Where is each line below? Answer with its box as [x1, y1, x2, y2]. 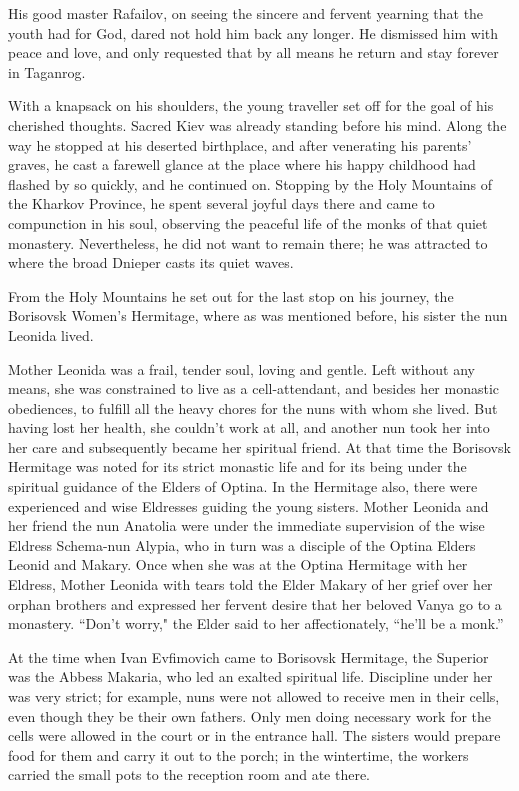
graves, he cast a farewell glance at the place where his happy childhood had [8, 154, 476, 175]
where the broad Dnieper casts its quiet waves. [8, 252, 294, 273]
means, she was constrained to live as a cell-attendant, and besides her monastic [8, 378, 500, 399]
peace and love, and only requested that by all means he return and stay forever [8, 42, 499, 63]
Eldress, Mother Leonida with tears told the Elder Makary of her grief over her [8, 574, 493, 595]
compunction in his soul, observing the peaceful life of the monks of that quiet [8, 212, 488, 233]
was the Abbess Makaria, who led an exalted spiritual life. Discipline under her [8, 666, 493, 687]
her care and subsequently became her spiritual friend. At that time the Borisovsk [8, 436, 511, 457]
